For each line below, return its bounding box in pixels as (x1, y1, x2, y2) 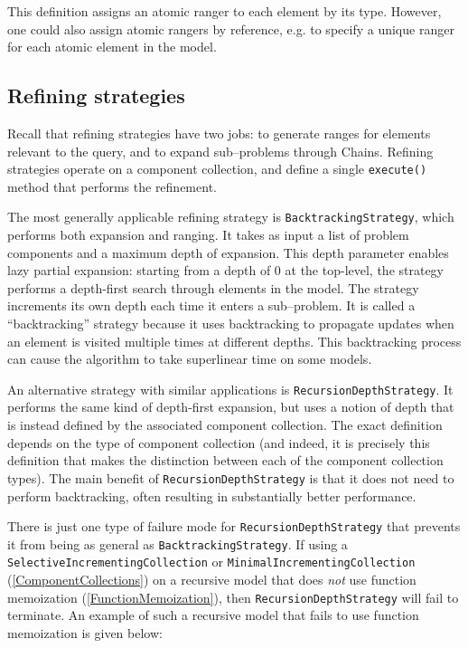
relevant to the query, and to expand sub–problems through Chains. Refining (7, 141, 434, 160)
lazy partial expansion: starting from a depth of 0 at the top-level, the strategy (7, 261, 445, 280)
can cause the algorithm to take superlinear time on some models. (7, 349, 372, 368)
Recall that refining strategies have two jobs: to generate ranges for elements (7, 123, 431, 142)
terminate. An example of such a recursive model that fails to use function (7, 605, 419, 624)
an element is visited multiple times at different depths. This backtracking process (7, 331, 462, 350)
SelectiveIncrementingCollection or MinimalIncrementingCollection (7, 552, 416, 571)
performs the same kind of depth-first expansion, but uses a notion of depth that (7, 397, 454, 416)
